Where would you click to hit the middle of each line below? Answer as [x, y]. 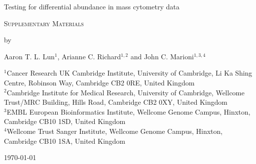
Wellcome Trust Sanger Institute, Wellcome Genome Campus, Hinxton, [115, 131]
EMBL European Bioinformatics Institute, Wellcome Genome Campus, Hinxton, [128, 111]
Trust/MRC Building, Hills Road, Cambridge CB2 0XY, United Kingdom [116, 102]
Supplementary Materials [44, 23]
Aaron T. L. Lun [29, 56]
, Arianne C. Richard [89, 56]
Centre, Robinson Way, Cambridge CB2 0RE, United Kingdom [99, 82]
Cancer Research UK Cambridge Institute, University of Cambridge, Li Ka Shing [129, 73]
